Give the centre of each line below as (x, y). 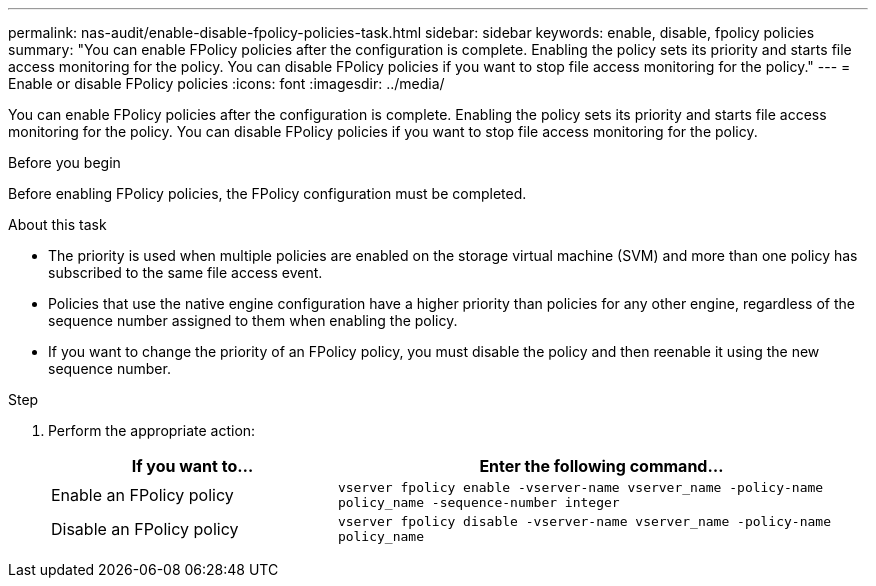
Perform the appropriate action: (152, 430)
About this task (57, 224)
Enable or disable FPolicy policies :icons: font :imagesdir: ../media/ (226, 83)
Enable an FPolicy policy (142, 495)
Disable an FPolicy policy (145, 529)
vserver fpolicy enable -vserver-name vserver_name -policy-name (580, 487)
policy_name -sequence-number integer (478, 502)
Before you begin (64, 162)
